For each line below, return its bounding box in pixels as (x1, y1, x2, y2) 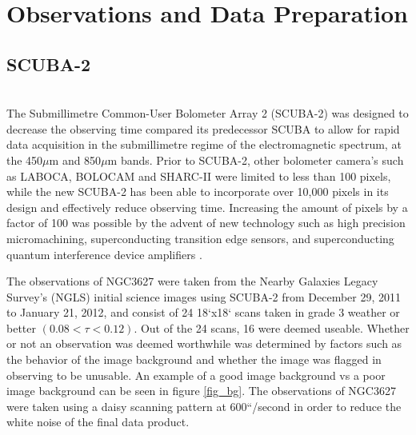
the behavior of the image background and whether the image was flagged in (6, 351, 382, 368)
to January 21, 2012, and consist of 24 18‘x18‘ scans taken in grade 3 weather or (6, 304, 400, 321)
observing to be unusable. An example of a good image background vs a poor (6, 366, 386, 383)
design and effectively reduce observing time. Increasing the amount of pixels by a (6, 198, 408, 215)
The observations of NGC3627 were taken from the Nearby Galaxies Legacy (6, 273, 378, 289)
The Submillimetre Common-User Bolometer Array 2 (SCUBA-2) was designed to (6, 105, 409, 122)
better (6, 319, 36, 336)
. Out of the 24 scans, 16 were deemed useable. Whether (134, 319, 410, 336)
